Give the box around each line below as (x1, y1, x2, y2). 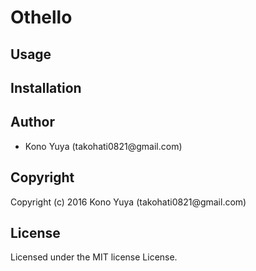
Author (10, 114, 55, 131)
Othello (10, 6, 73, 29)
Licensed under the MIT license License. (10, 251, 178, 263)
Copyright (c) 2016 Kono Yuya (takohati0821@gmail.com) (10, 196, 247, 208)
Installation (10, 79, 82, 96)
